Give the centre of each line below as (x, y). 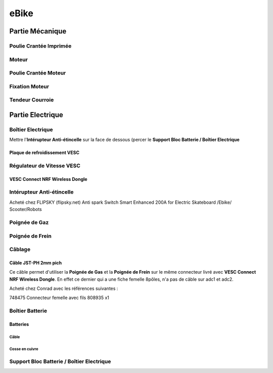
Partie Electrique (36, 115)
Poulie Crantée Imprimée (40, 46)
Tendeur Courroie (32, 100)
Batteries (19, 324)
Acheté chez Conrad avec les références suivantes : (64, 288)
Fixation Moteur (29, 86)
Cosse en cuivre (24, 349)
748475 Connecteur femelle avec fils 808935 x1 (59, 298)
